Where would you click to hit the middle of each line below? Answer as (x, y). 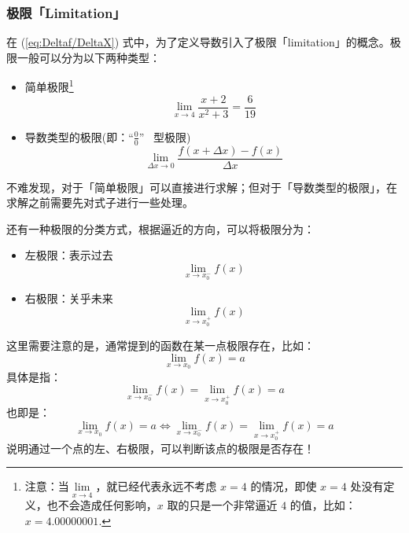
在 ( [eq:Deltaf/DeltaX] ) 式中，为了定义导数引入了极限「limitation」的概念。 (198, 42)
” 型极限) (165, 136)
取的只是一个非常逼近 (222, 505)
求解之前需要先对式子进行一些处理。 (100, 202)
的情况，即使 (284, 486)
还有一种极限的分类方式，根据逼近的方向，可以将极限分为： (160, 228)
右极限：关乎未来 (69, 298)
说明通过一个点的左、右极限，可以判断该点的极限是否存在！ (160, 448)
